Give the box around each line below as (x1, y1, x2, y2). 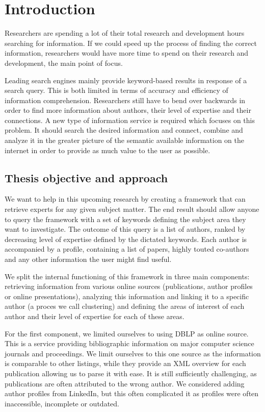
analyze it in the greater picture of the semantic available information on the (5, 135, 245, 146)
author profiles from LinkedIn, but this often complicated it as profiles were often (5, 388, 259, 399)
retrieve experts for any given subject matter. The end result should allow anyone (5, 204, 259, 214)
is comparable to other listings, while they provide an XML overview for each (5, 358, 246, 369)
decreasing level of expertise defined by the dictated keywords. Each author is (5, 233, 247, 244)
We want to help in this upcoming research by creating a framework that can (5, 193, 246, 204)
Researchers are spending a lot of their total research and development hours (5, 28, 245, 38)
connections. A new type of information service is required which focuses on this (5, 114, 255, 125)
